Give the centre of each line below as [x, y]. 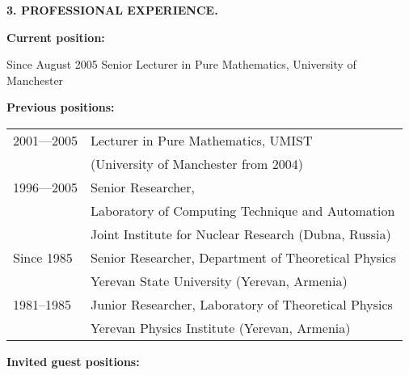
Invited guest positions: [73, 361]
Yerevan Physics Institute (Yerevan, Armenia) [221, 327]
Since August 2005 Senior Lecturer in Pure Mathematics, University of [181, 64]
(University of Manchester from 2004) [197, 163]
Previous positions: [61, 107]
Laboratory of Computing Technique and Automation [243, 210]
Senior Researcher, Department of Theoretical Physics [244, 257]
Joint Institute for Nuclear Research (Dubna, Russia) [241, 234]
